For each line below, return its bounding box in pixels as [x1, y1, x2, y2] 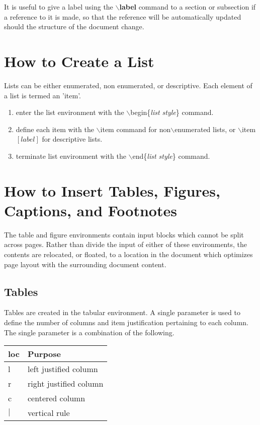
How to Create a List [4, 50, 154, 71]
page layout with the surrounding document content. [4, 259, 166, 269]
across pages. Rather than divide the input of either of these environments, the [4, 239, 247, 250]
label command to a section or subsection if [119, 2, 256, 12]
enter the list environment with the [16, 107, 124, 117]
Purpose [28, 348, 61, 360]
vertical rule [28, 407, 70, 419]
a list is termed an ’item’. [4, 90, 81, 100]
